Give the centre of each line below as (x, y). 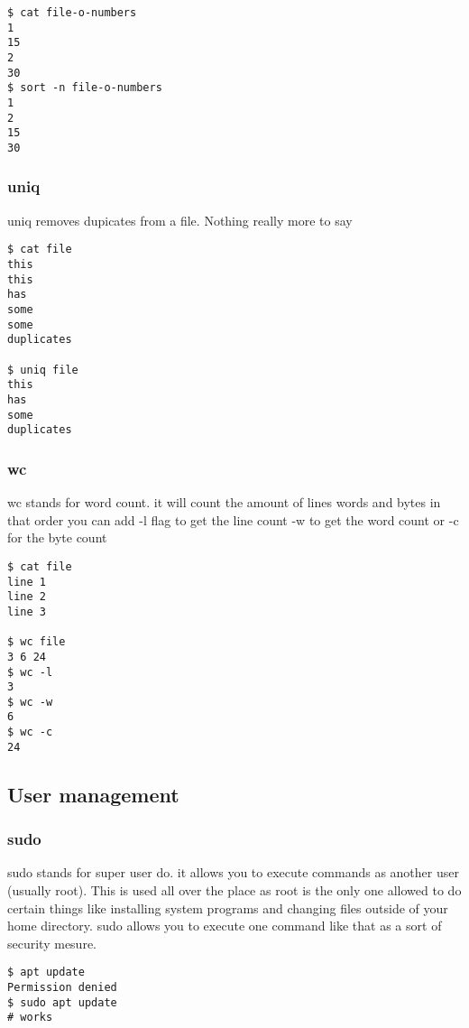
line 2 (27, 597)
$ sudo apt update (62, 1002)
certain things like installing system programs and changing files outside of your (228, 908)
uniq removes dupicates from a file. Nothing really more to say (180, 220)
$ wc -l (30, 672)
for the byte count (57, 537)
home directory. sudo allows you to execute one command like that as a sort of (225, 926)
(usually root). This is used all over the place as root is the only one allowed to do (234, 890)
